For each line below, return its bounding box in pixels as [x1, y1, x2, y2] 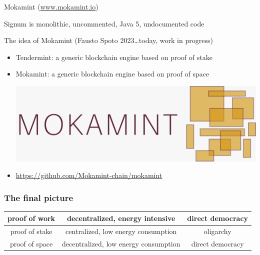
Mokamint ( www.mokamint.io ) [4, 1, 98, 11]
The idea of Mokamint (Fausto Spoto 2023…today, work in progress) [4, 35, 213, 45]
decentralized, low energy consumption [62, 238, 180, 249]
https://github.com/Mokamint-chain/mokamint [15, 170, 162, 180]
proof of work [7, 213, 55, 223]
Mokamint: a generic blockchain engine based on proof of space [15, 68, 209, 79]
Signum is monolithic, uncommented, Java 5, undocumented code [4, 18, 204, 28]
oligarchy [203, 226, 231, 236]
